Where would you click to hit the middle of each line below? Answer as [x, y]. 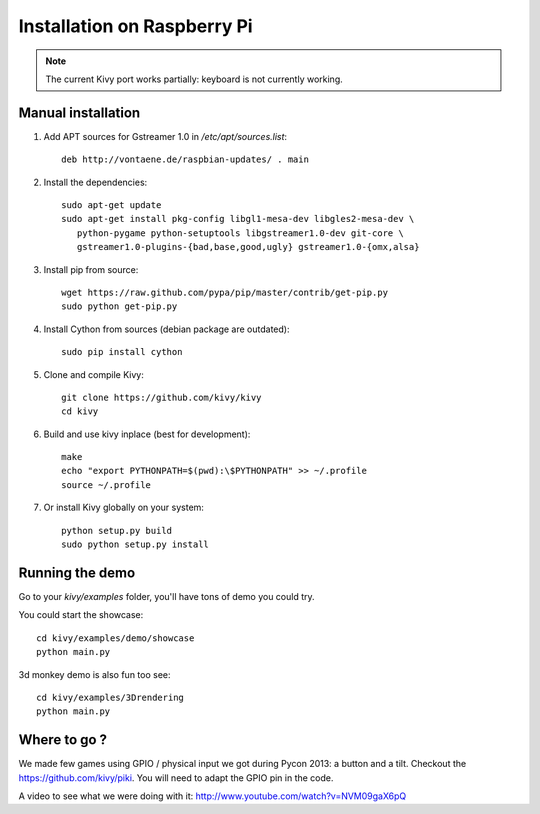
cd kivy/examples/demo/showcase [115, 638]
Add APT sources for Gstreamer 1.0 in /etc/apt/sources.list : [165, 136]
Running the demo [77, 572]
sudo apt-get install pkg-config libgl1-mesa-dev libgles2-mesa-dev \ [238, 219]
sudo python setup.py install [135, 544]
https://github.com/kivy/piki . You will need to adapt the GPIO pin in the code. [176, 777]
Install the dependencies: [95, 182]
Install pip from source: [91, 269]
